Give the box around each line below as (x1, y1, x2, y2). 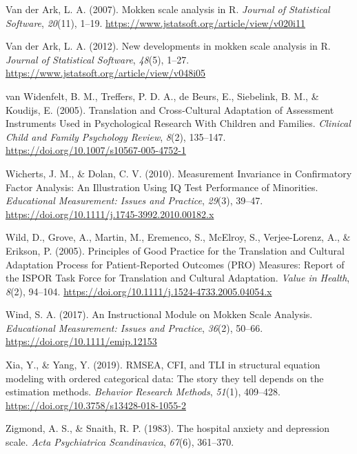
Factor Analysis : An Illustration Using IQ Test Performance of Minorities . (6, 179, 318, 194)
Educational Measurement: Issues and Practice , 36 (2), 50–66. (6, 320, 263, 335)
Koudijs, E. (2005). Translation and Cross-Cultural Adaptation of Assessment (6, 102, 334, 117)
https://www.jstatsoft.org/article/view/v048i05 (6, 66, 206, 80)
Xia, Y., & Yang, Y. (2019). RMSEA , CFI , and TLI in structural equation (6, 357, 320, 372)
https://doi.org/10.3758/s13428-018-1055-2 (6, 397, 186, 412)
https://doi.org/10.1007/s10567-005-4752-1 (6, 143, 186, 157)
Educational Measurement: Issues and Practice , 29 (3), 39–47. (6, 193, 263, 208)
